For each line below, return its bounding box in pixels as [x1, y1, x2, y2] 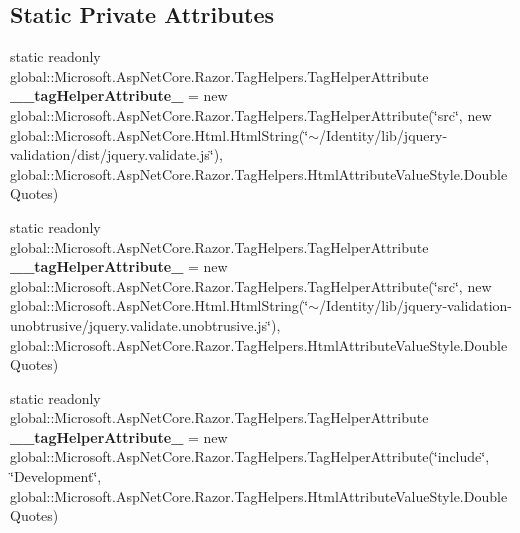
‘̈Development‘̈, [10, 466, 102, 487]
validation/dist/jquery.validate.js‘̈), [10, 144, 223, 165]
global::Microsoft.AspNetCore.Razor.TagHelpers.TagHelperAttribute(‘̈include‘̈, [10, 446, 490, 467]
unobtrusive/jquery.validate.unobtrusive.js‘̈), [10, 314, 281, 335]
